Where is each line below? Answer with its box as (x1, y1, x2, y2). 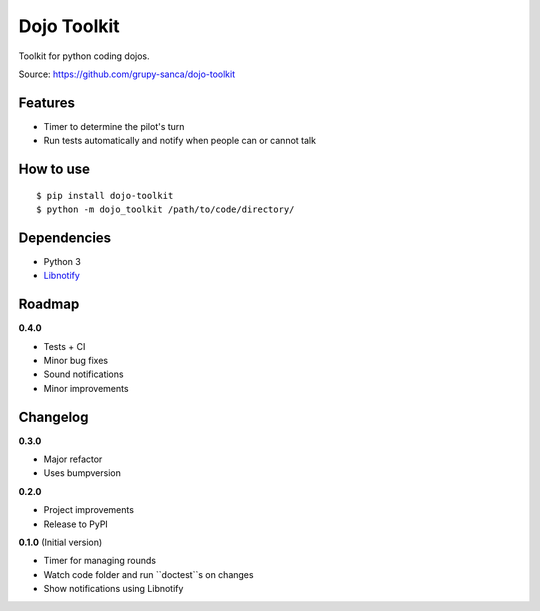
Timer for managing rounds (43, 555, 157, 567)
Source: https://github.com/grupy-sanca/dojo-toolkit (18, 68, 235, 80)
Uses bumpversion (43, 467, 122, 479)
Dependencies (18, 229, 112, 246)
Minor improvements (43, 382, 129, 394)
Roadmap (18, 296, 80, 313)
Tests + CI (43, 340, 86, 352)
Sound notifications (43, 368, 124, 380)
